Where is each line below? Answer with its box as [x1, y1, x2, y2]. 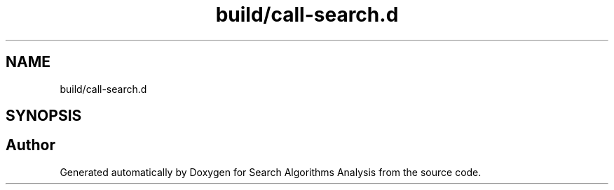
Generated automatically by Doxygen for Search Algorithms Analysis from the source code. [60, 166, 482, 178]
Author [6, 136, 55, 154]
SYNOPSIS [6, 107, 82, 125]
